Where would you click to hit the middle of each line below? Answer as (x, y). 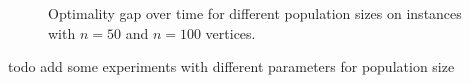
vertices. (230, 32)
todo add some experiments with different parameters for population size (231, 66)
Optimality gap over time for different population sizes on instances (255, 13)
